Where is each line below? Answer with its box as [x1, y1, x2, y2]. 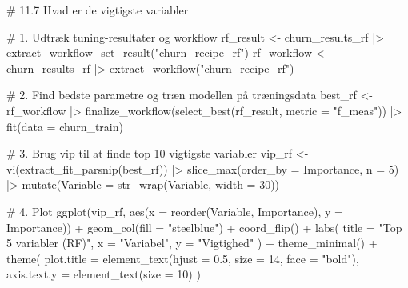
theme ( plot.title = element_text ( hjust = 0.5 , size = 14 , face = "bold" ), [6, 250, 359, 266]
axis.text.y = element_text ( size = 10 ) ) [6, 266, 201, 282]
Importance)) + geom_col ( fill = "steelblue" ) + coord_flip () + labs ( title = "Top [6, 218, 402, 235]
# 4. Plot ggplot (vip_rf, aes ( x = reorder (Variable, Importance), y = [6, 202, 343, 219]
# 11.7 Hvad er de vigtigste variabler [6, 2, 189, 18]
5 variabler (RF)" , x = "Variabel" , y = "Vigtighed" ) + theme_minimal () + [6, 234, 378, 251]
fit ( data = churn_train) [6, 118, 123, 134]
